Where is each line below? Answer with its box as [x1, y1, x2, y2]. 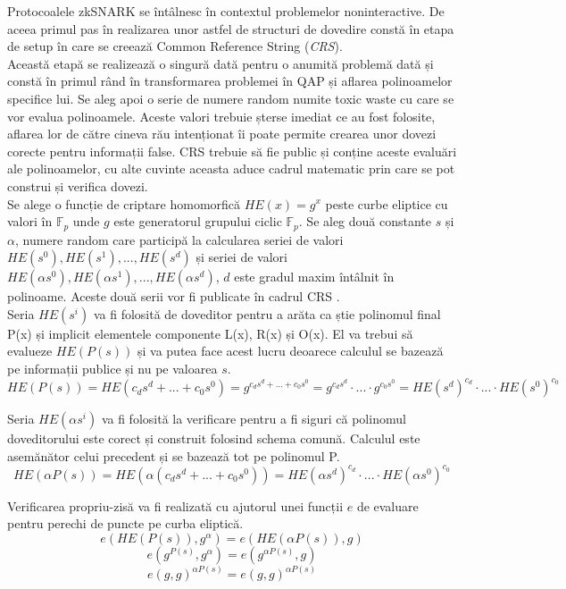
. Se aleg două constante [298, 212, 432, 231]
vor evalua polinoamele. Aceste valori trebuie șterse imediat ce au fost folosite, [7, 106, 436, 125]
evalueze [7, 341, 53, 360]
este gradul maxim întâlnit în [234, 267, 395, 286]
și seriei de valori [196, 248, 287, 266]
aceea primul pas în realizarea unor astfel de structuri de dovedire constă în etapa [7, 19, 454, 38]
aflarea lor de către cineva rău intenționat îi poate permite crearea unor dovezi [7, 124, 437, 143]
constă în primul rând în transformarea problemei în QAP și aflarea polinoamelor [7, 72, 453, 90]
